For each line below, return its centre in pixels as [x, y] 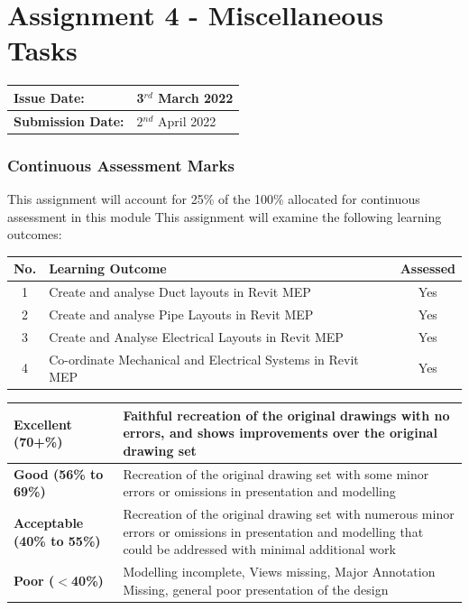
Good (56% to [59, 473]
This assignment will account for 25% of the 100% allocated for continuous [214, 198]
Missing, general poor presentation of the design [256, 589]
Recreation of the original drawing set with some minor [276, 473]
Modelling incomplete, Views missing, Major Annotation [279, 572]
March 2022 [196, 97]
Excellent [43, 424]
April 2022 [187, 120]
